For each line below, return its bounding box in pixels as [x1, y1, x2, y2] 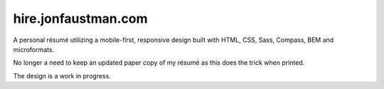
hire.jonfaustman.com [13, 11, 148, 26]
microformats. [13, 45, 55, 53]
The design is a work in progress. [13, 71, 112, 80]
